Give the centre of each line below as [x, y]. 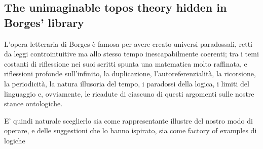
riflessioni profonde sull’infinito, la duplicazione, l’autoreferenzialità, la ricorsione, [130, 73]
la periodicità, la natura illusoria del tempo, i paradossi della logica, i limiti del [127, 83]
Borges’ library [44, 22]
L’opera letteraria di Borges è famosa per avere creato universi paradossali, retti [128, 43]
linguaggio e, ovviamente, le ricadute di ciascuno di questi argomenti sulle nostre [129, 93]
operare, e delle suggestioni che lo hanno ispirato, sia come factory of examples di [130, 130]
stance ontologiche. [33, 103]
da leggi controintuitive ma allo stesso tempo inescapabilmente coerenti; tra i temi [131, 54]
